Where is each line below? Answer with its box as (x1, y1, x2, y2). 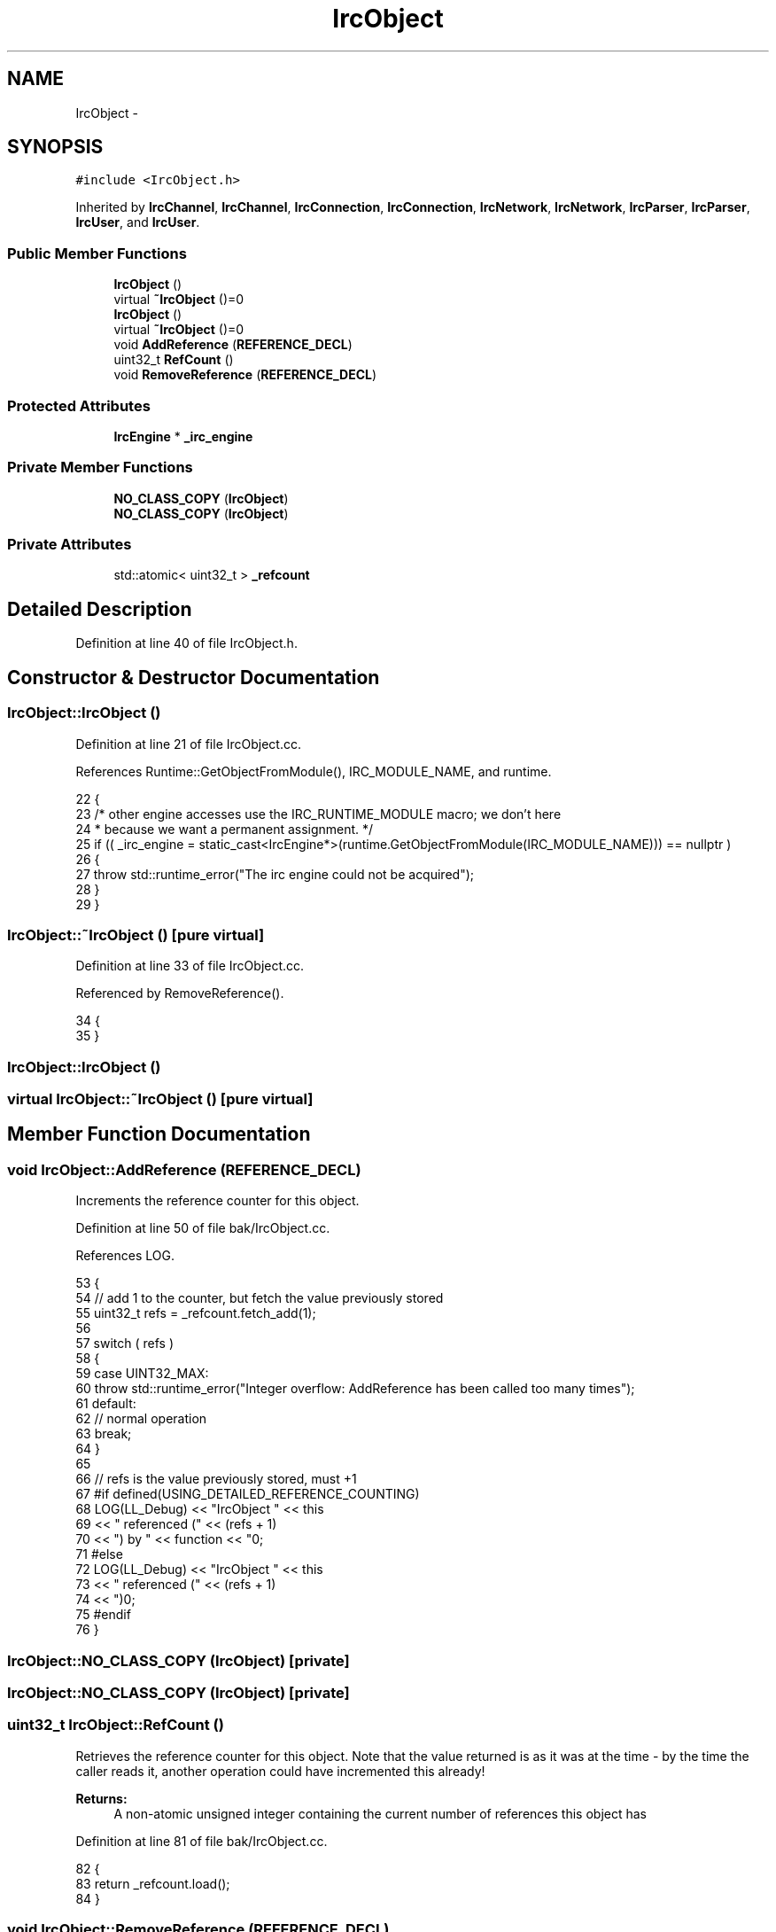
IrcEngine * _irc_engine (113, 428, 253, 444)
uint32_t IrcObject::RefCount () (7, 1716, 224, 1734)
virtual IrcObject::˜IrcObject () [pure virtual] (7, 1090, 314, 1108)
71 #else (75, 1546, 123, 1562)
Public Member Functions (7, 244, 187, 262)
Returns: (75, 1790, 128, 1806)
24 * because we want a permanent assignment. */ (75, 821, 374, 837)
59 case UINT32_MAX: (75, 1366, 209, 1382)
